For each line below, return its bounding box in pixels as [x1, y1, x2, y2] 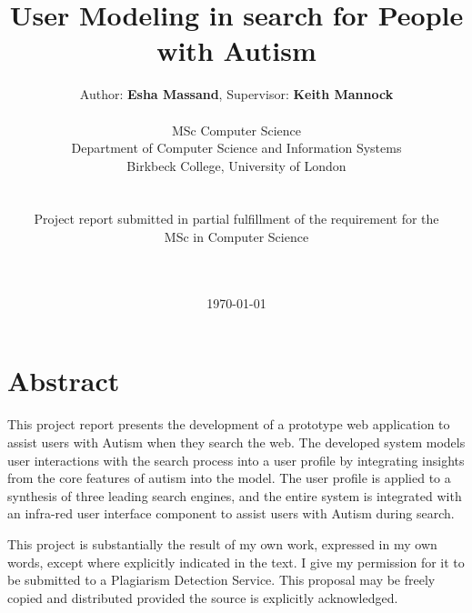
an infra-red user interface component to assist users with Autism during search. [7, 504, 455, 523]
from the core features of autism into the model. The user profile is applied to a [7, 468, 451, 487]
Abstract [7, 362, 120, 399]
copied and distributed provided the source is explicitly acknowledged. [7, 588, 398, 607]
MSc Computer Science [172, 120, 301, 139]
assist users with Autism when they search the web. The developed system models [7, 432, 466, 451]
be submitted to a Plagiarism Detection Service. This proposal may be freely [7, 570, 436, 589]
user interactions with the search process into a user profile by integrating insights [7, 450, 465, 469]
